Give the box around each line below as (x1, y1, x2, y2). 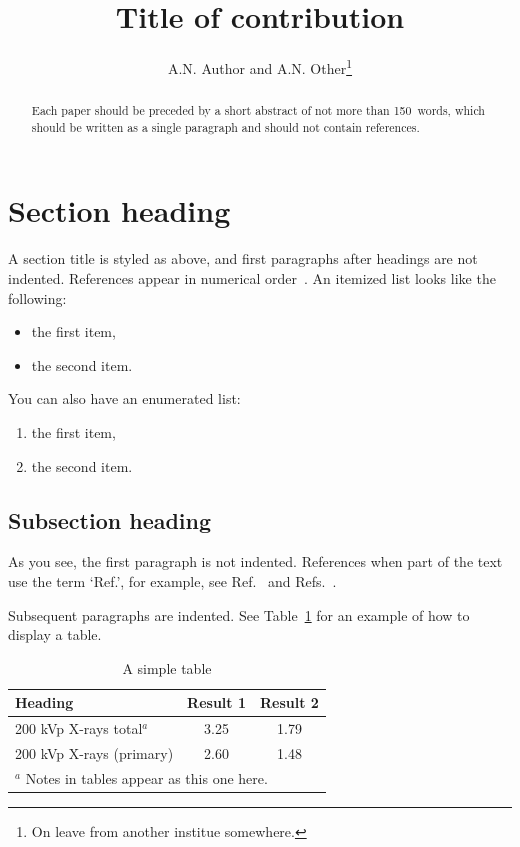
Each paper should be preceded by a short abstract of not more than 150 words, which (31, 102, 485, 119)
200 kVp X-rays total (15, 718, 143, 739)
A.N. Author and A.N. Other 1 (167, 55, 353, 78)
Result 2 (260, 692, 319, 713)
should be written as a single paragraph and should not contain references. (31, 118, 420, 135)
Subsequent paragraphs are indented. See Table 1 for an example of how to (8, 604, 470, 625)
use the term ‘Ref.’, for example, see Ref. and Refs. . (8, 570, 337, 591)
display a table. (8, 624, 102, 645)
